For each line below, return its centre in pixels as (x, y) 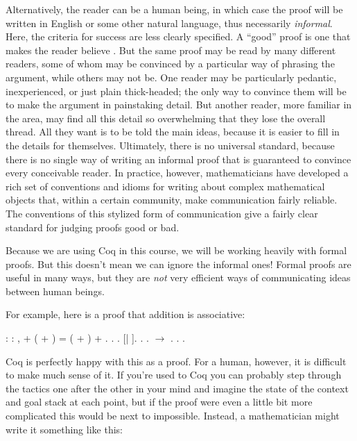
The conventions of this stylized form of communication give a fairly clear (162, 213)
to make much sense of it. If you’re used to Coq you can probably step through (174, 375)
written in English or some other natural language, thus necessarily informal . (169, 23)
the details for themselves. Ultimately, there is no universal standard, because (170, 145)
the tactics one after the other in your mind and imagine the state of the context (177, 388)
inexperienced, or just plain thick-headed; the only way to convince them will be (176, 91)
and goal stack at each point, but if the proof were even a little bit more (159, 402)
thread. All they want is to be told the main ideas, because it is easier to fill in (173, 132)
